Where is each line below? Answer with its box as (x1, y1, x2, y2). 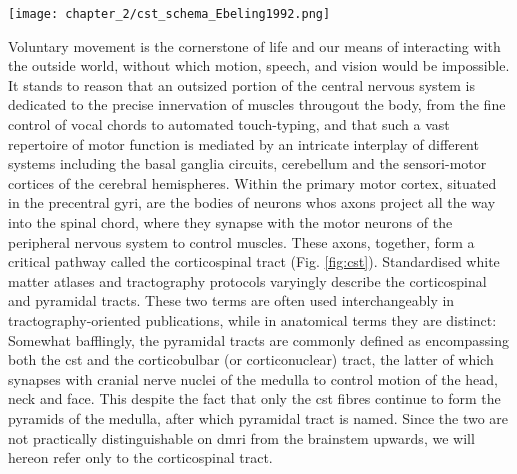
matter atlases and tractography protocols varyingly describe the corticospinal (8, 270, 487, 291)
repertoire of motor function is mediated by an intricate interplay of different (8, 133, 479, 154)
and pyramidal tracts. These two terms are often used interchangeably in (8, 290, 455, 311)
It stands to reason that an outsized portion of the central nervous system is (8, 74, 476, 95)
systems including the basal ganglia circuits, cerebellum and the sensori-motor (8, 153, 487, 174)
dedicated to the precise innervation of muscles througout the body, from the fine (8, 94, 506, 115)
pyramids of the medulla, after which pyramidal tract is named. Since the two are (8, 407, 509, 428)
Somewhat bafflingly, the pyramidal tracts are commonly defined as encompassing (8, 329, 509, 350)
